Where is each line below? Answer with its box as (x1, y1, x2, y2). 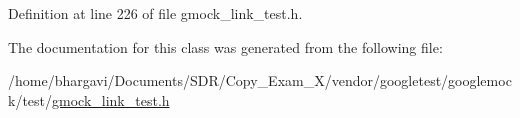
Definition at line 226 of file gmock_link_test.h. (8, 3, 303, 23)
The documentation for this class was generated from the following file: (8, 36, 443, 57)
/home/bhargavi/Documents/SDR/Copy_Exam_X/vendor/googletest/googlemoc (8, 70, 512, 91)
